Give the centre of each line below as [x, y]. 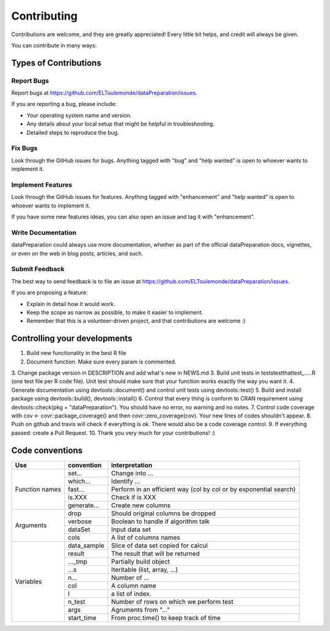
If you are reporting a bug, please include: [64, 104]
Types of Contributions [56, 63]
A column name [134, 586]
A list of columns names [145, 537]
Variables [28, 581]
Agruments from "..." [141, 610]
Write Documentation [44, 233]
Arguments [31, 525]
